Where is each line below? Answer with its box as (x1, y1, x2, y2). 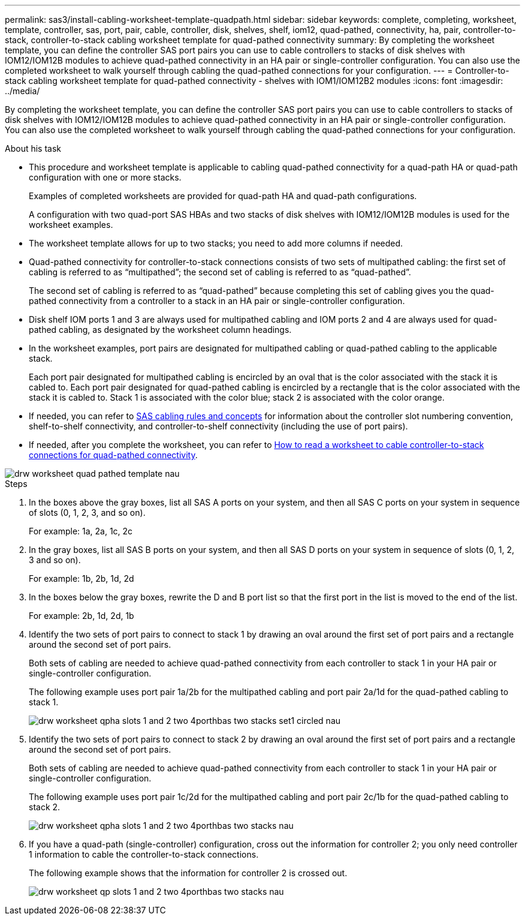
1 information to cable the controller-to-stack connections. (29, 849, 259, 859)
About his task (5, 143, 62, 154)
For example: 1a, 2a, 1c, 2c (29, 526, 133, 536)
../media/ (5, 86, 40, 96)
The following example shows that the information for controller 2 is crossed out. (29, 868, 348, 878)
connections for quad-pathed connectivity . (29, 450, 198, 460)
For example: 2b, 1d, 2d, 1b (29, 611, 134, 621)
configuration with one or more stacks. (29, 172, 182, 182)
